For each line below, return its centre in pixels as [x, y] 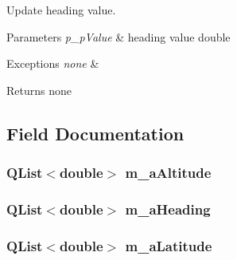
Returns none [39, 90]
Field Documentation [95, 133]
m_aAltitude [168, 173]
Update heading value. [61, 10]
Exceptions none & [53, 63]
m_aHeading [168, 209]
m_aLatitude [169, 245]
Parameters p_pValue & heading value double [118, 36]
